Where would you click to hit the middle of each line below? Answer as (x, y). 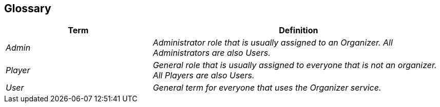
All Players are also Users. (204, 76)
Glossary (28, 8)
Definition (299, 30)
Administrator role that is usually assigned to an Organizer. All (273, 43)
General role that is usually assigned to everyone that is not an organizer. (295, 65)
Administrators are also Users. (212, 53)
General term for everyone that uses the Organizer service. (267, 88)
